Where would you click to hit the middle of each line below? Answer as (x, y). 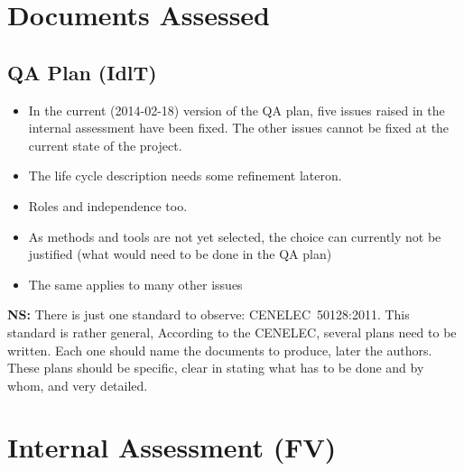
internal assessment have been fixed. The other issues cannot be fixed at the (239, 128)
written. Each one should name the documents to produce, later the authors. (220, 350)
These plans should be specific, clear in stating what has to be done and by (216, 368)
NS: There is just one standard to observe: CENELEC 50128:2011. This (209, 314)
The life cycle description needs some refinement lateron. (185, 175)
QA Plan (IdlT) (82, 72)
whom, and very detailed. (78, 385)
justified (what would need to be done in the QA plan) (180, 254)
